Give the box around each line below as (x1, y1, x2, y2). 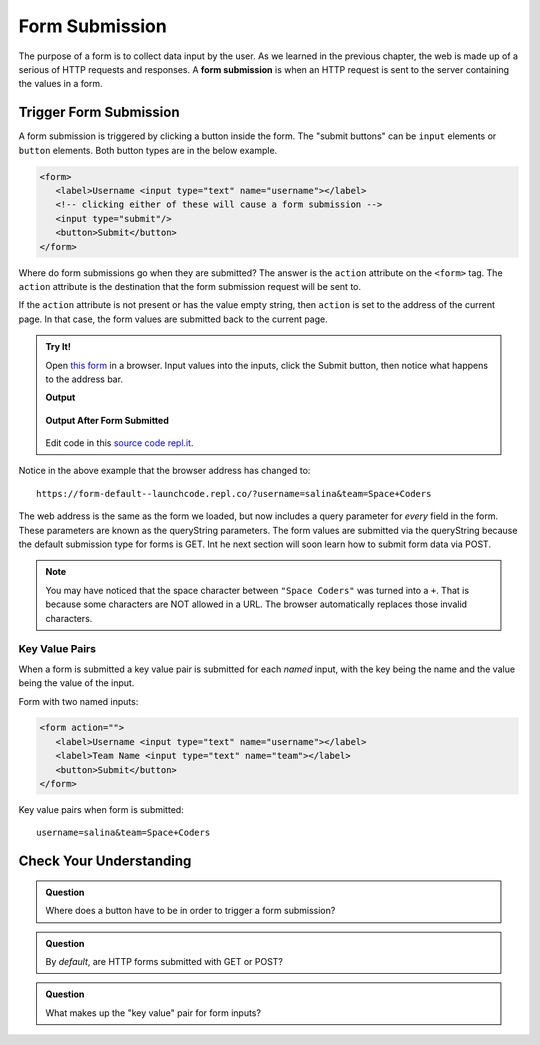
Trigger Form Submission (18, 104, 180, 121)
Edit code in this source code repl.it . (45, 437, 194, 449)
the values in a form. (18, 78, 104, 90)
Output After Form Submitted (45, 414, 170, 426)
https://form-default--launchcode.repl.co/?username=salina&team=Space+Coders (36, 488, 432, 499)
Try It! (45, 341, 72, 353)
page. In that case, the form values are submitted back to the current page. (18, 313, 329, 325)
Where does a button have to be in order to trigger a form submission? (45, 905, 336, 917)
